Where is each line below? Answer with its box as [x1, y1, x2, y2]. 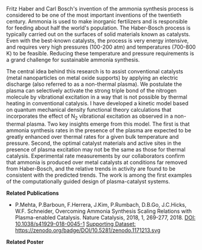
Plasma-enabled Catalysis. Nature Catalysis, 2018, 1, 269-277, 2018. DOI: [14, 213, 196, 221]
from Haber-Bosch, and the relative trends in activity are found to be [6, 165, 176, 172]
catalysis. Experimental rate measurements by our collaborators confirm [6, 152, 185, 159]
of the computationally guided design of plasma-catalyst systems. [6, 177, 170, 185]
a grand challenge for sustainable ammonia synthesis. [6, 56, 140, 63]
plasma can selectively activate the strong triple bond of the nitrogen [6, 87, 177, 94]
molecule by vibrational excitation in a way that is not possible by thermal [6, 93, 188, 100]
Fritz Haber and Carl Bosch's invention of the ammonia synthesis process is [6, 5, 194, 12]
